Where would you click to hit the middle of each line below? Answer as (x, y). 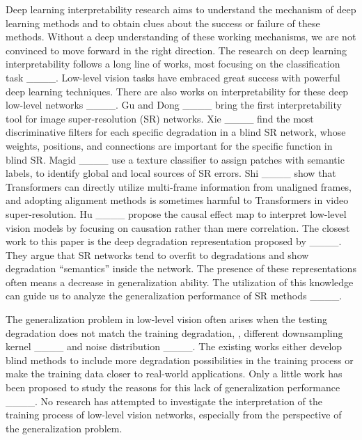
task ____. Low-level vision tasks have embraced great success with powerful (173, 77)
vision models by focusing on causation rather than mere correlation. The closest (178, 227)
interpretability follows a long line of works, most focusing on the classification (173, 64)
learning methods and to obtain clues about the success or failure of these (163, 23)
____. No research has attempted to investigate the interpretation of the (164, 401)
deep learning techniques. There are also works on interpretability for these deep (177, 91)
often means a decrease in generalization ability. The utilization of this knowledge (180, 282)
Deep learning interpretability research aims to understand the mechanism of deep (181, 9)
